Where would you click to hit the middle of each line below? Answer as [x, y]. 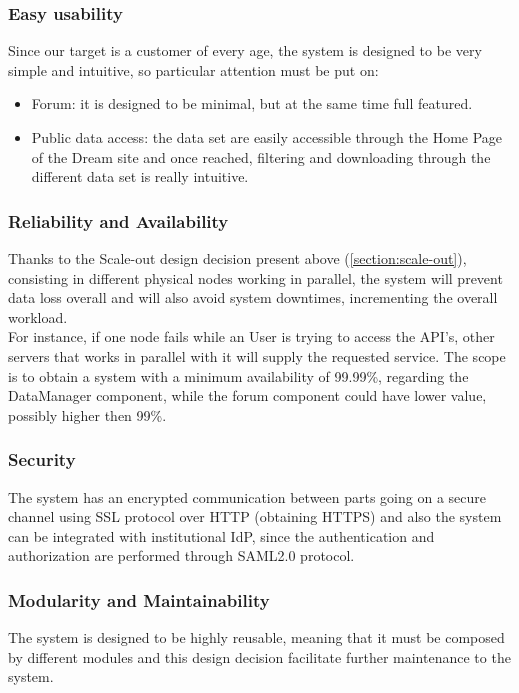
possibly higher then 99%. [87, 414]
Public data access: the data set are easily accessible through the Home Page [267, 137]
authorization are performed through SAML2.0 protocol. [181, 555]
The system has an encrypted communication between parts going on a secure [247, 496]
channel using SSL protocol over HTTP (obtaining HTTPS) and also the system [255, 516]
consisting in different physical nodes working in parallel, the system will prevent [255, 277]
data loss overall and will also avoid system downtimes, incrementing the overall [253, 297]
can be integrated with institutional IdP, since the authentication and [221, 535]
